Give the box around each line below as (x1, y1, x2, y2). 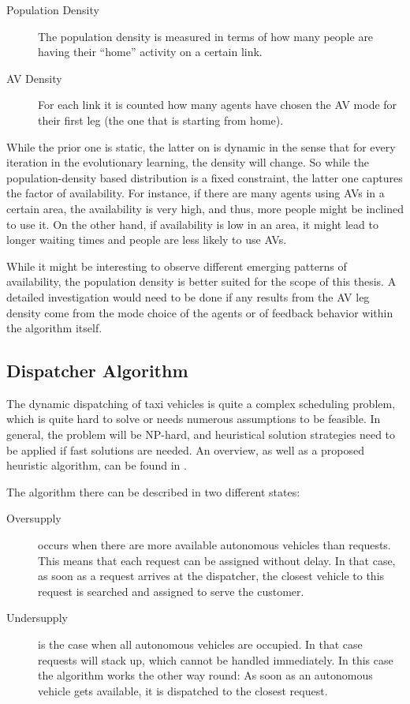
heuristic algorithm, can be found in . (6, 457, 187, 474)
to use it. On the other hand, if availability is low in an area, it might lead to (6, 215, 378, 232)
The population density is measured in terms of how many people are (38, 28, 374, 44)
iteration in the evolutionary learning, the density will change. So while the (6, 154, 369, 170)
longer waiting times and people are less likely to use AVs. (6, 231, 287, 248)
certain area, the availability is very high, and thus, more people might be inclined (6, 200, 404, 216)
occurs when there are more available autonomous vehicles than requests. (38, 537, 391, 553)
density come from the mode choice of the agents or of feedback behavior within (6, 304, 393, 320)
